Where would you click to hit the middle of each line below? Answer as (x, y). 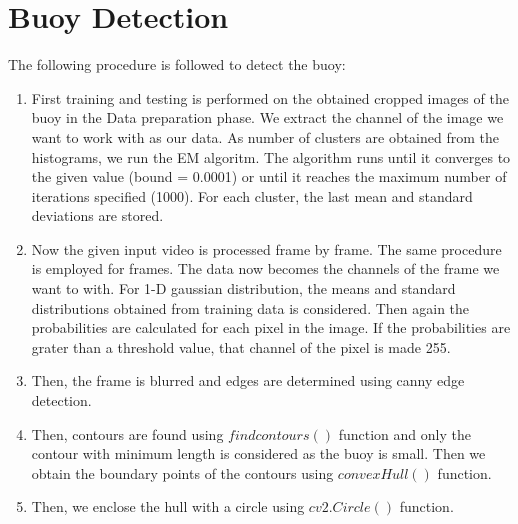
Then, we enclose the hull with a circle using (168, 506)
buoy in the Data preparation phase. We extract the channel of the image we (267, 117)
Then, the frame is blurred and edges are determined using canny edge (248, 380)
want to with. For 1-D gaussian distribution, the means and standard (243, 288)
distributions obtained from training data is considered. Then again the (250, 307)
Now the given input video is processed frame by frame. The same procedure (266, 248)
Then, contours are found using (127, 433)
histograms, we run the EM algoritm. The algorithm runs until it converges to (271, 156)
